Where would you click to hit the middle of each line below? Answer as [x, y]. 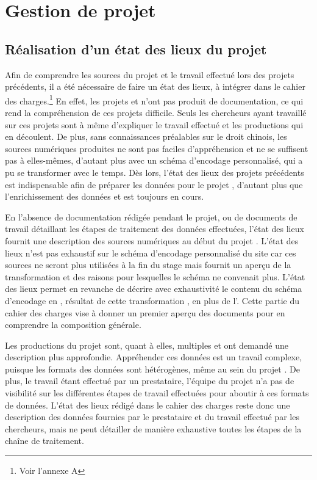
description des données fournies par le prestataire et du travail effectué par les [152, 417]
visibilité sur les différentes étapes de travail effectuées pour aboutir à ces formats [157, 393]
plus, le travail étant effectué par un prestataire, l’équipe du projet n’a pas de [150, 381]
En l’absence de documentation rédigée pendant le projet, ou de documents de [151, 216]
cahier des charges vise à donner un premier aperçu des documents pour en [145, 312]
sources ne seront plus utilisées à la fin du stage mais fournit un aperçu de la [148, 265]
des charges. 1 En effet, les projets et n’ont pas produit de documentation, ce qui [154, 100]
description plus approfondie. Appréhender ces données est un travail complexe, [154, 357]
